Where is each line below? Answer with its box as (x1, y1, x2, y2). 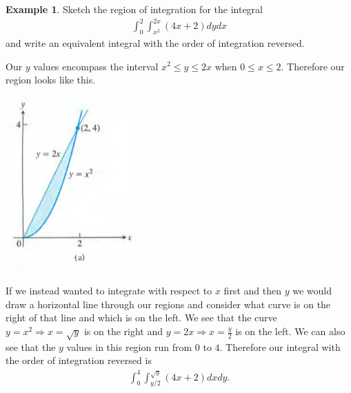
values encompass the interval (33, 59, 159, 73)
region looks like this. (6, 72, 96, 87)
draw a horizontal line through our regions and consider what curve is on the (6, 296, 331, 311)
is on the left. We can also (235, 324, 345, 339)
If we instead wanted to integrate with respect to (6, 283, 212, 298)
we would (292, 283, 332, 298)
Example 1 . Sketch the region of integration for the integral (6, 2, 263, 16)
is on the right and (83, 324, 163, 339)
